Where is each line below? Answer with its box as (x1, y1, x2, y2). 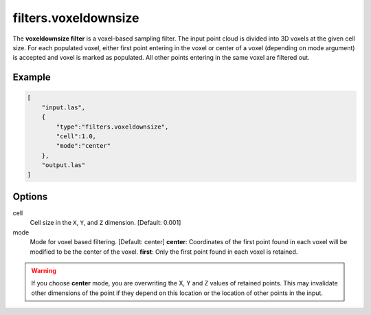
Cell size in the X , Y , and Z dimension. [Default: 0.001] (30, 219, 181, 227)
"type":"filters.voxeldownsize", (56, 122, 169, 131)
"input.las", (41, 103, 86, 111)
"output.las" (41, 162, 86, 169)
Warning (31, 266, 56, 274)
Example (12, 72, 51, 83)
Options (12, 191, 48, 202)
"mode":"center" (56, 142, 111, 150)
